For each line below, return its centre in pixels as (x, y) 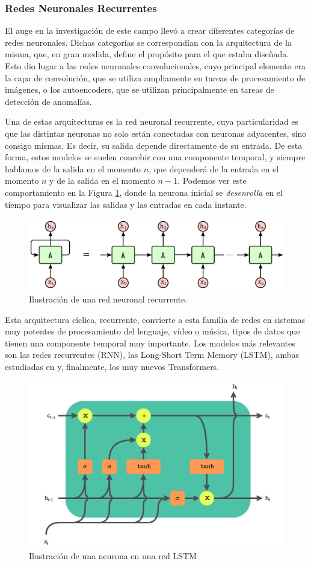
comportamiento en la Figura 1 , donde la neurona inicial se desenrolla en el (144, 192)
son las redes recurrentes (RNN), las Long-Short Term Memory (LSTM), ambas (152, 355)
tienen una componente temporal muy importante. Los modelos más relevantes (150, 343)
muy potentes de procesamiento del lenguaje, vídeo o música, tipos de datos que (152, 331)
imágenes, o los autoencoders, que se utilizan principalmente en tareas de (140, 89)
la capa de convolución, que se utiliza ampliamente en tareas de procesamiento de (155, 77)
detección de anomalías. (48, 101)
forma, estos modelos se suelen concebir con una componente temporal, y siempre (155, 157)
